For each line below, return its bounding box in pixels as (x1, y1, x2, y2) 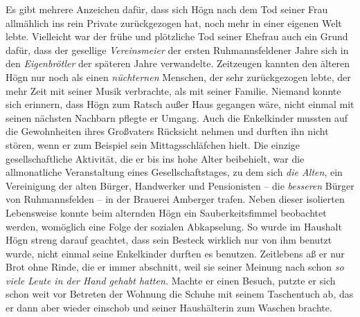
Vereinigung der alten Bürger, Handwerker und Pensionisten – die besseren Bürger (6, 178, 354, 192)
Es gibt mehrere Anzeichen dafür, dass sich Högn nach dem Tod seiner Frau (6, 2, 328, 16)
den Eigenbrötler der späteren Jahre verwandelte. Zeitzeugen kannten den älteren (6, 56, 350, 71)
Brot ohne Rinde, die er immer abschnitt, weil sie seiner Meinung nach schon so (6, 260, 344, 274)
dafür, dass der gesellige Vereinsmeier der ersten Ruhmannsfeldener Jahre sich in (6, 42, 349, 57)
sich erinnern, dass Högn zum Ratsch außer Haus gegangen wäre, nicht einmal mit (6, 97, 354, 111)
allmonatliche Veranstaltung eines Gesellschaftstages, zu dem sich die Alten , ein (6, 165, 343, 179)
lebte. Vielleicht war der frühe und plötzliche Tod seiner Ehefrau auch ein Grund (6, 29, 348, 44)
